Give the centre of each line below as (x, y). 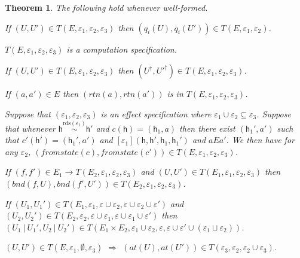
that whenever (30, 128)
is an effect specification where (156, 113)
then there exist (207, 128)
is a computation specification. (122, 49)
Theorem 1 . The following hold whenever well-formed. (106, 7)
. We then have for (260, 140)
